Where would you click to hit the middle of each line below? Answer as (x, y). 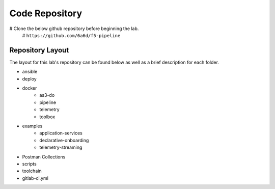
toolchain (32, 171)
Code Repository (46, 13)
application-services (61, 133)
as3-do (47, 95)
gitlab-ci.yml (35, 178)
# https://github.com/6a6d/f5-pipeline (71, 35)
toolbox (47, 117)
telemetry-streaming (61, 147)
